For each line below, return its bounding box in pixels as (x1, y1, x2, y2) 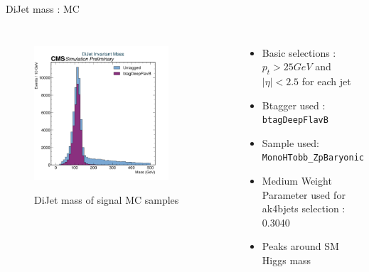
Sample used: (262, 135, 320, 150)
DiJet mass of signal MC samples (34, 192, 179, 207)
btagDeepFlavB (262, 115, 328, 126)
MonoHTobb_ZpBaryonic (262, 153, 364, 163)
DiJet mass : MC (6, 1, 80, 16)
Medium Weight (262, 173, 332, 188)
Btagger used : (262, 97, 326, 112)
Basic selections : (262, 45, 336, 60)
